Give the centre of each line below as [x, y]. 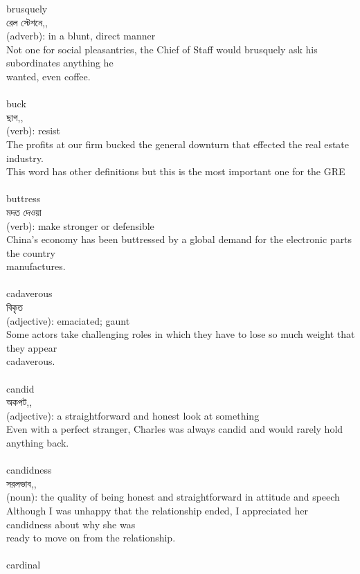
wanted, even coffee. [48, 76]
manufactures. [36, 266]
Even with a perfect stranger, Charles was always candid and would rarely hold [175, 429]
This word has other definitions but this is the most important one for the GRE [176, 171]
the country [31, 252]
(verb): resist [34, 131]
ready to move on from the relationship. [91, 538]
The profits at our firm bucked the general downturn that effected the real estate [178, 144]
